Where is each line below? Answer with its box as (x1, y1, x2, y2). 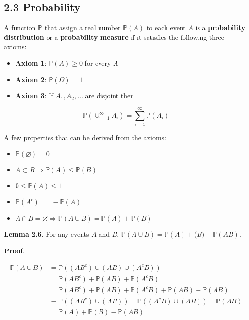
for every (84, 57, 111, 68)
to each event (146, 22, 186, 33)
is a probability (195, 22, 246, 33)
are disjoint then (85, 90, 134, 101)
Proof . (4, 246, 25, 256)
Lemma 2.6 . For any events (4, 229, 89, 239)
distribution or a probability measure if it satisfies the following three (4, 32, 225, 42)
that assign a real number (44, 22, 121, 33)
